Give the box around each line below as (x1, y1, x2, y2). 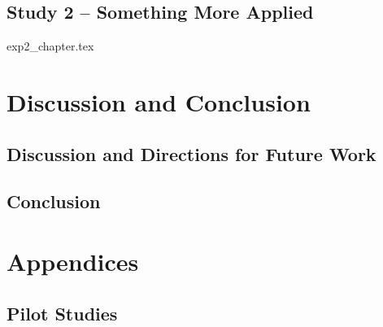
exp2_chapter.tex (7, 37, 94, 54)
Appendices (7, 244, 139, 277)
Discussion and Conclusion (7, 85, 311, 118)
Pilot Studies (7, 300, 118, 325)
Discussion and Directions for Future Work (7, 141, 376, 166)
